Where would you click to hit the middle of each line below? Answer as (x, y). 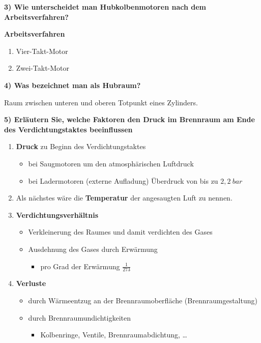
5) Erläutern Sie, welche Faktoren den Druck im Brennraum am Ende (129, 119)
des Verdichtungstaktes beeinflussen (68, 129)
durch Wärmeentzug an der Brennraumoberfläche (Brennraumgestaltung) (143, 300)
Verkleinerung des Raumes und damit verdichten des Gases (120, 232)
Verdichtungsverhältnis (57, 215)
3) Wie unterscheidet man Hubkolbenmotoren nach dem (105, 7)
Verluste (31, 283)
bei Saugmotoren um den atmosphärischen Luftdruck (111, 163)
